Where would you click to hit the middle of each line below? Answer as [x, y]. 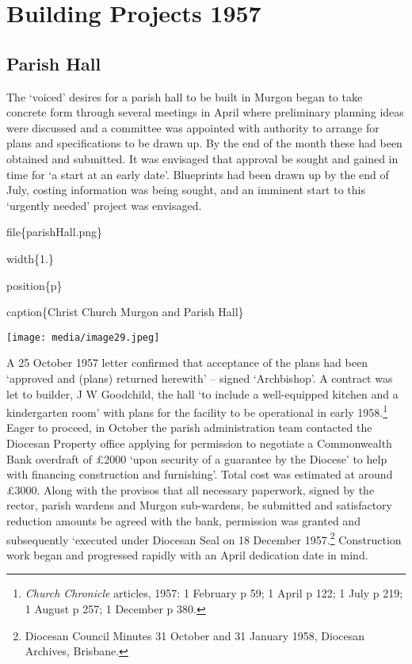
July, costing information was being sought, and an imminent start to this [186, 190]
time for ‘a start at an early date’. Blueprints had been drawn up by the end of [198, 174]
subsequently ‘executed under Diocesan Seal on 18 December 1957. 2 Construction [204, 538]
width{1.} [30, 258]
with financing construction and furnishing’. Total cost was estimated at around [200, 474]
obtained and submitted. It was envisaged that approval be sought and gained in [202, 158]
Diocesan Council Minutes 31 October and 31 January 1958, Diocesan [195, 635]
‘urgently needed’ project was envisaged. [104, 205]
